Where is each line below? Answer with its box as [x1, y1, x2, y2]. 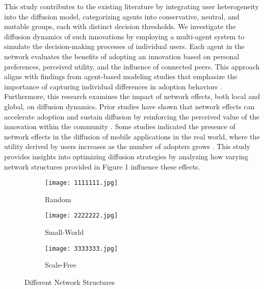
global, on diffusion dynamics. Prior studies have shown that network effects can [4, 101, 255, 111]
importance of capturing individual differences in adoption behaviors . [4, 81, 222, 91]
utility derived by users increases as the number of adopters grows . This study [4, 141, 251, 152]
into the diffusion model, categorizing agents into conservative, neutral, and [4, 11, 240, 21]
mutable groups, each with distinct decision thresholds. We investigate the [4, 21, 236, 32]
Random [45, 194, 71, 204]
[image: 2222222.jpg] [45, 212, 118, 220]
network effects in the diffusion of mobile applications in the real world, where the [4, 131, 260, 141]
